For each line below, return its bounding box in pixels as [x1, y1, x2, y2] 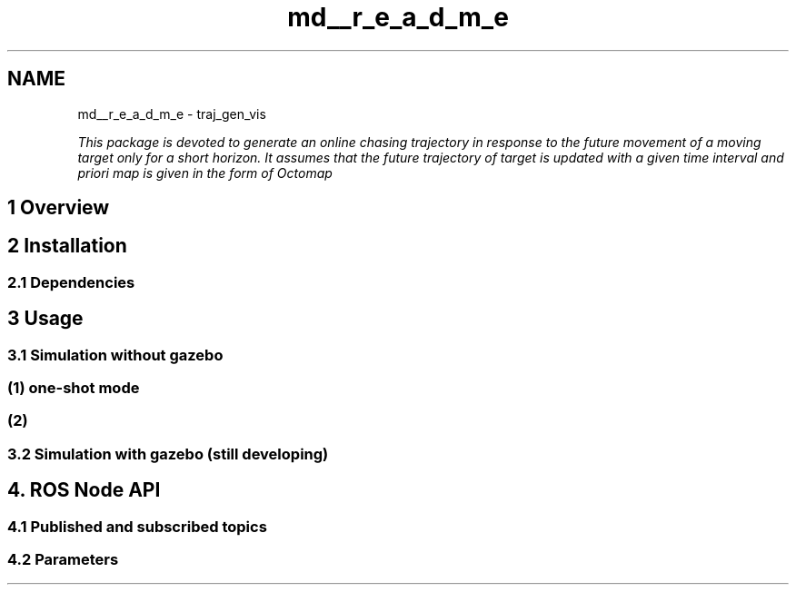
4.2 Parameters [7, 550, 119, 569]
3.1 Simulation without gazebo [7, 345, 224, 364]
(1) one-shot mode [7, 379, 140, 398]
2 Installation [7, 234, 127, 258]
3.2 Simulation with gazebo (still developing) [7, 444, 329, 463]
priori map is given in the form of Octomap [77, 164, 333, 181]
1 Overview [7, 196, 110, 220]
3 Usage [7, 307, 84, 331]
